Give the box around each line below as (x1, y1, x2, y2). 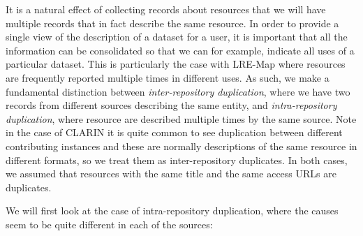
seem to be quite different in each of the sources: (6, 216, 213, 231)
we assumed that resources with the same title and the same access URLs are (6, 166, 336, 181)
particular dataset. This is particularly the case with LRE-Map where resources (6, 57, 346, 71)
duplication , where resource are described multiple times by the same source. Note (6, 111, 357, 126)
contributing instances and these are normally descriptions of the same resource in (6, 138, 357, 153)
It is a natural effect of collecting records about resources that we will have (6, 2, 326, 16)
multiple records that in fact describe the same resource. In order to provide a (6, 15, 339, 30)
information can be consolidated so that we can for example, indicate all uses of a (6, 43, 355, 57)
